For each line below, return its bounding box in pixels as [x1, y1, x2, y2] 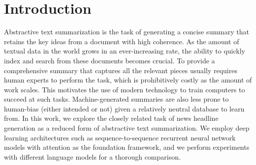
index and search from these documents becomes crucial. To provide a [4, 55, 215, 65]
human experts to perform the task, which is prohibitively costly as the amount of [4, 75, 252, 85]
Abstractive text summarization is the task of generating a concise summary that [4, 27, 249, 37]
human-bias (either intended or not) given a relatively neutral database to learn [4, 103, 245, 113]
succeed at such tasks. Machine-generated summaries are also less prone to [4, 94, 229, 104]
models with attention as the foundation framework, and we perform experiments [4, 142, 250, 152]
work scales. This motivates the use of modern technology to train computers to [4, 84, 245, 94]
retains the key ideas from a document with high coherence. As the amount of [4, 36, 239, 46]
